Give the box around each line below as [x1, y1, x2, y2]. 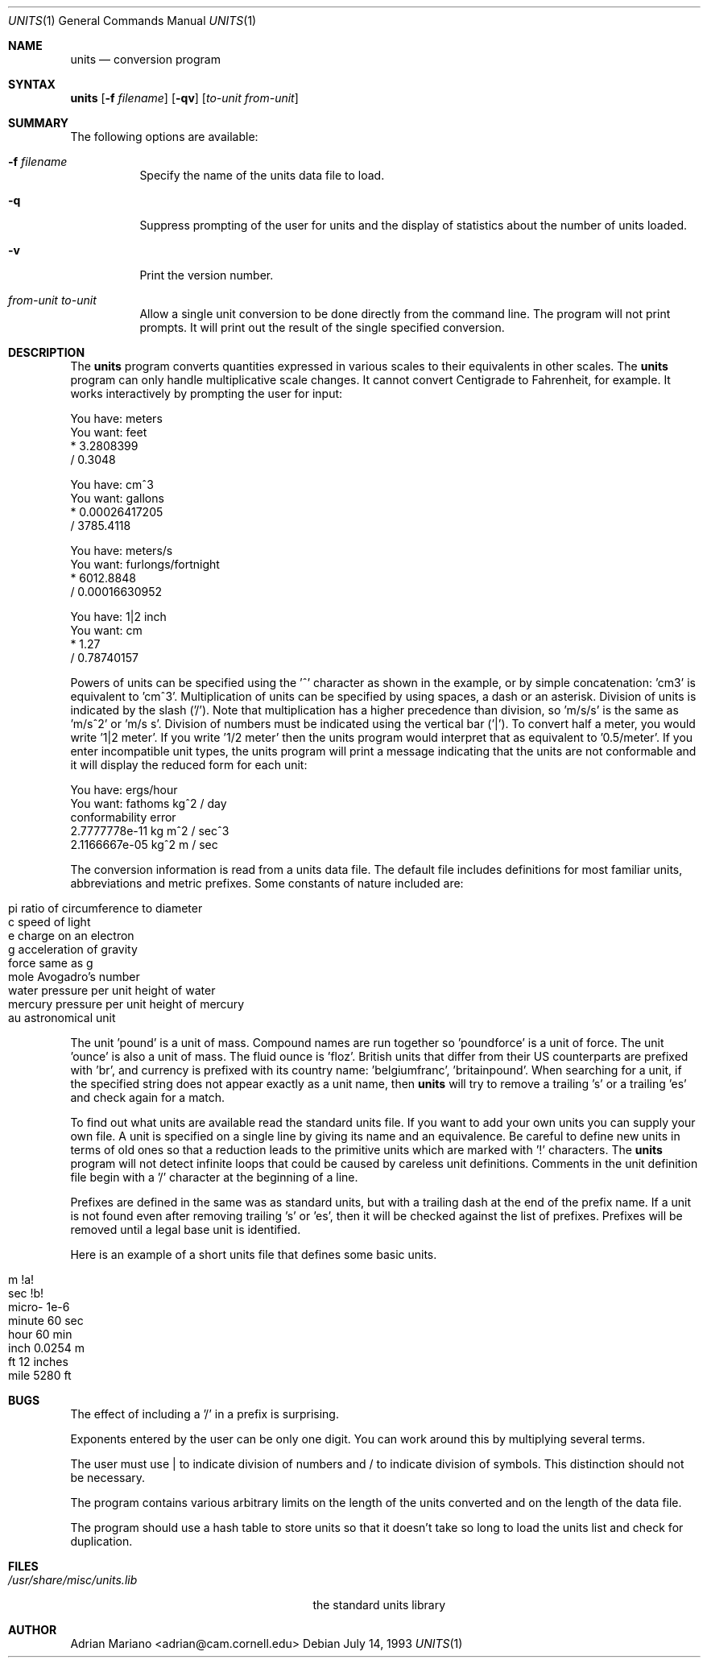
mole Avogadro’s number [8, 970, 140, 983]
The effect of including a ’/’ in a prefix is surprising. [70, 1407, 339, 1421]
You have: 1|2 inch [70, 610, 167, 623]
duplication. [70, 1534, 133, 1548]
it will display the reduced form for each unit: [70, 758, 308, 772]
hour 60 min [8, 1327, 72, 1341]
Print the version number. [139, 268, 274, 282]
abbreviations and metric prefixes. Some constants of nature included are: [70, 876, 464, 890]
